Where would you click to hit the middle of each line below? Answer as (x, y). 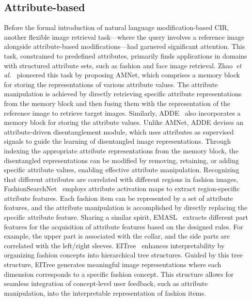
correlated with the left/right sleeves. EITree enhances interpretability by (114, 245)
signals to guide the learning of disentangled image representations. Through (118, 141)
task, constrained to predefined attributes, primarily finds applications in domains (126, 55)
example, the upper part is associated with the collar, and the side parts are (117, 236)
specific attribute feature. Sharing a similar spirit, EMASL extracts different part (126, 217)
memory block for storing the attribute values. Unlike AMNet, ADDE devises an (124, 122)
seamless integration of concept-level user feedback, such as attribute (106, 283)
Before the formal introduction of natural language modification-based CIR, (117, 27)
